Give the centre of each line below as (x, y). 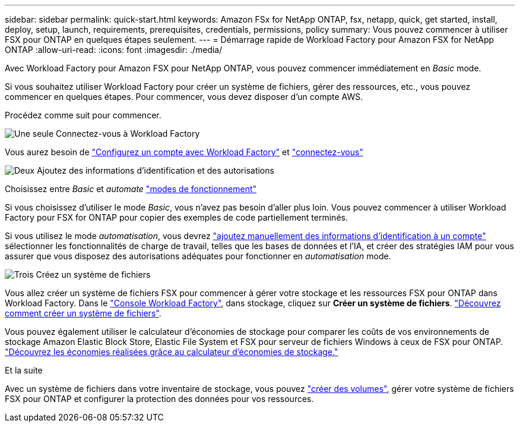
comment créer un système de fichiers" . (83, 313)
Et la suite (24, 370)
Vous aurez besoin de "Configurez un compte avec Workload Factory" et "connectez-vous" (184, 152)
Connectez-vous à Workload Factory (128, 134)
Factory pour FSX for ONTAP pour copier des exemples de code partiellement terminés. (176, 217)
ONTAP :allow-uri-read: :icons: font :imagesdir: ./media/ (114, 50)
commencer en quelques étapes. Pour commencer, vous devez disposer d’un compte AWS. (184, 97)
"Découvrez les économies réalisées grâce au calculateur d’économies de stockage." (172, 352)
